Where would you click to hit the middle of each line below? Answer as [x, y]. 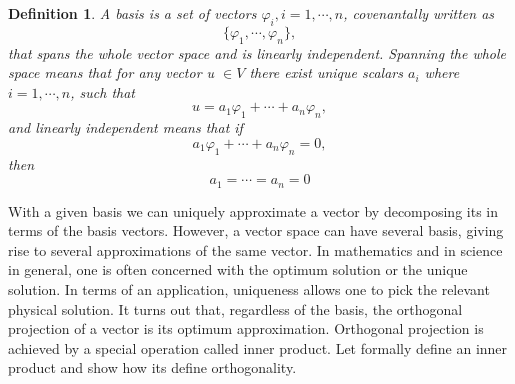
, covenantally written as [419, 13]
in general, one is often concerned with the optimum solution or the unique [238, 269]
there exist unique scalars [326, 72]
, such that [103, 91]
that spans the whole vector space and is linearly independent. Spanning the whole [257, 52]
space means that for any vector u [111, 72]
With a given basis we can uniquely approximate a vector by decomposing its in [253, 210]
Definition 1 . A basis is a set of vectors [132, 13]
